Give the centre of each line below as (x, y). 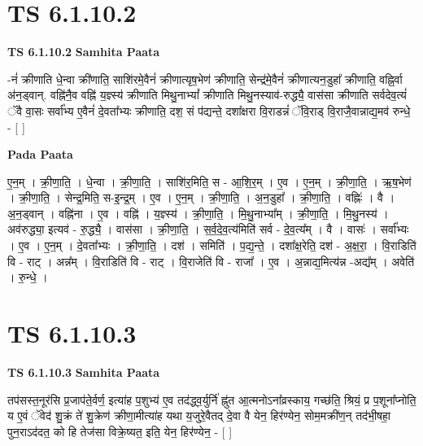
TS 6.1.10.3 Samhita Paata (84, 372)
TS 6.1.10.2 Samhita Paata (84, 52)
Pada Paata (40, 154)
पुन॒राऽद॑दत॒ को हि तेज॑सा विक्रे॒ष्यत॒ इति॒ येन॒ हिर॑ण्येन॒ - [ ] (120, 431)
